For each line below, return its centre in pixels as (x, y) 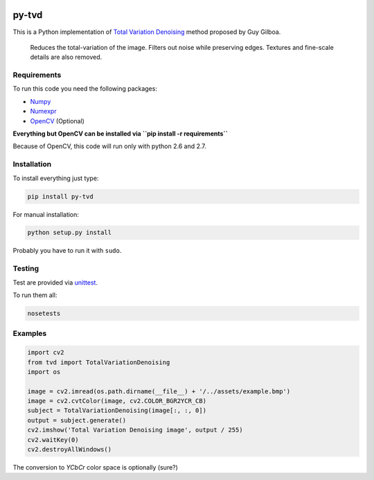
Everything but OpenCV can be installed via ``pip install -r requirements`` (121, 134)
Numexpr (43, 112)
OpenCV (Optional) (57, 121)
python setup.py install (70, 233)
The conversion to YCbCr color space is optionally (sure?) (95, 468)
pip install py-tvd (60, 196)
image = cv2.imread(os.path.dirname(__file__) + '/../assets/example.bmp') (159, 391)
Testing (26, 269)
